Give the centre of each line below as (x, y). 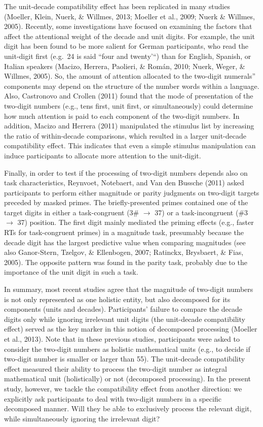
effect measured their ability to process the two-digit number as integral (116, 368)
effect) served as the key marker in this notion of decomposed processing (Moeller (131, 329)
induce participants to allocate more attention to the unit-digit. (103, 155)
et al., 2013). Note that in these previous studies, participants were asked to (122, 339)
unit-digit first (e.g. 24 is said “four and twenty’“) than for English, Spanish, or (128, 56)
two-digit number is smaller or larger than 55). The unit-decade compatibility (125, 359)
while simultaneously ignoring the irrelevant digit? (82, 418)
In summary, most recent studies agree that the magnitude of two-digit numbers (129, 289)
